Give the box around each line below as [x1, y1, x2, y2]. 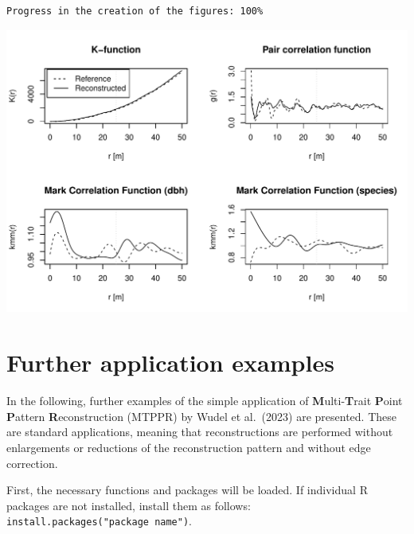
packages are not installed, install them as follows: [6, 497, 251, 513]
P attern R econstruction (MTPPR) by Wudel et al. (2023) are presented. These [6, 407, 396, 424]
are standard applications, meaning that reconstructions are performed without [6, 423, 393, 440]
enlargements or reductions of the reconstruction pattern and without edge [6, 439, 371, 455]
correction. [6, 454, 58, 471]
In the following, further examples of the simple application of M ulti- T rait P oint [6, 392, 403, 409]
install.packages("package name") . [6, 513, 192, 529]
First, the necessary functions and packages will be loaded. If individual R [6, 481, 368, 498]
